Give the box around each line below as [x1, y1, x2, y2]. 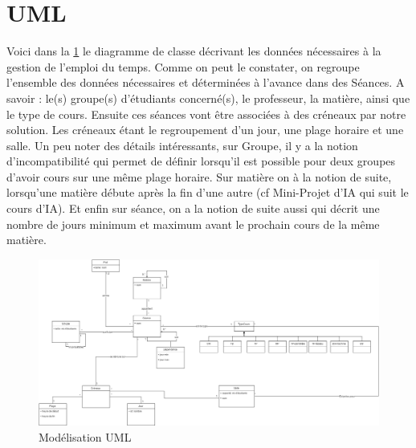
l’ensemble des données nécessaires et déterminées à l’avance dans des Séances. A [6, 74, 405, 91]
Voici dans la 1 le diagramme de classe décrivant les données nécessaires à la [6, 43, 381, 59]
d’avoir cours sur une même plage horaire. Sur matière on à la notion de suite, [6, 168, 392, 185]
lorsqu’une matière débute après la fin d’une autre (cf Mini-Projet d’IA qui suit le [6, 184, 409, 201]
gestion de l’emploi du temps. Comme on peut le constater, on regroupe [6, 58, 360, 75]
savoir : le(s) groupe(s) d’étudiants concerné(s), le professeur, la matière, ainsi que [6, 89, 410, 106]
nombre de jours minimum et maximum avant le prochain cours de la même [6, 215, 380, 232]
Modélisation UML [39, 428, 132, 445]
